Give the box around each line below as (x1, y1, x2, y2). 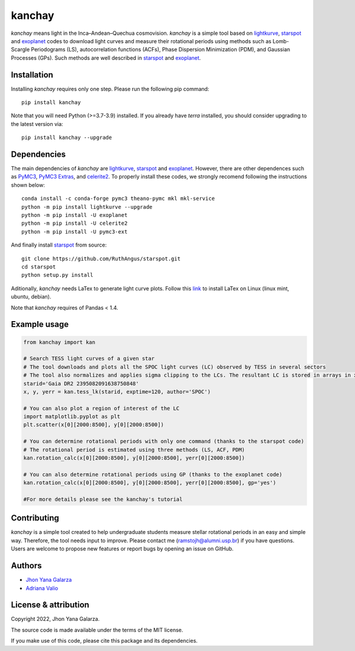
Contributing (11, 513, 59, 523)
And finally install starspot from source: (11, 241, 107, 248)
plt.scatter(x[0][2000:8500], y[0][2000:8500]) (23, 422, 164, 428)
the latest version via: (11, 120, 63, 127)
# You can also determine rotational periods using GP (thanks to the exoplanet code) (23, 471, 283, 478)
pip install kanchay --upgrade (21, 134, 112, 141)
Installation (11, 70, 53, 80)
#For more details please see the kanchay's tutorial (23, 495, 183, 503)
